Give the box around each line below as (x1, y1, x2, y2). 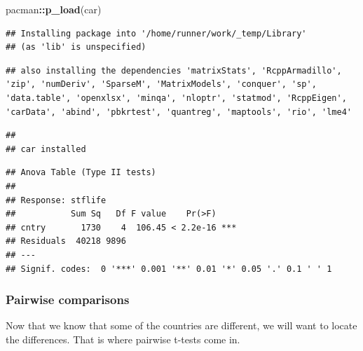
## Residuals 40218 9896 (6, 236, 126, 247)
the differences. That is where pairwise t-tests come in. (6, 331, 240, 346)
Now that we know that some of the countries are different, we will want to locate (6, 318, 357, 333)
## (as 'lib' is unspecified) (6, 42, 146, 53)
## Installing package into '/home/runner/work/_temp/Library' (6, 28, 307, 39)
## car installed (6, 144, 86, 154)
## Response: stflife (6, 195, 107, 205)
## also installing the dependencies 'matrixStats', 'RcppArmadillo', (6, 65, 342, 76)
